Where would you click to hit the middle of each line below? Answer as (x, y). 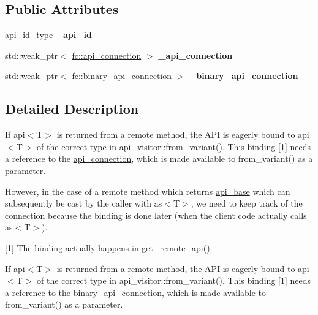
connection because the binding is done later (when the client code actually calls (156, 215)
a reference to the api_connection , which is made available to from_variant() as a (159, 158)
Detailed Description (72, 109)
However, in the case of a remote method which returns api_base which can (148, 191)
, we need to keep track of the (247, 203)
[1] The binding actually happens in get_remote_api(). (109, 247)
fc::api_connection (107, 55)
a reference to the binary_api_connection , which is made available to (136, 292)
